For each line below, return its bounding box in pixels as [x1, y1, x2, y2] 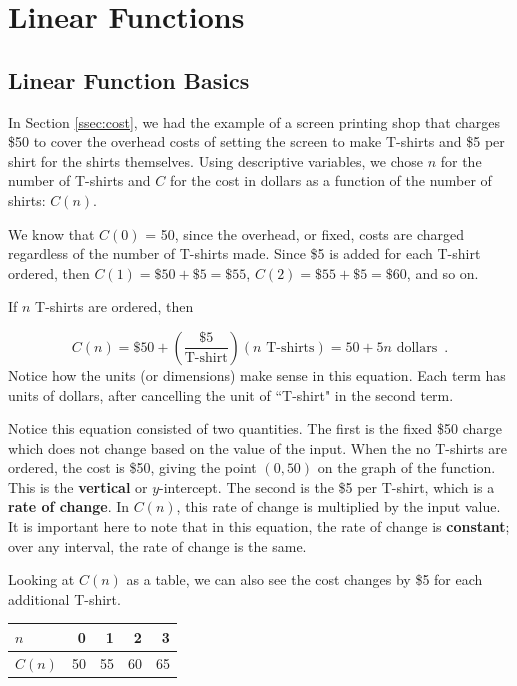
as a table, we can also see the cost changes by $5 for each [126, 569, 483, 590]
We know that [8, 223, 95, 244]
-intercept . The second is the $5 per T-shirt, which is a [159, 476, 495, 497]
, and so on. [406, 262, 479, 283]
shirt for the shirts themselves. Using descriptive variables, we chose [8, 150, 424, 171]
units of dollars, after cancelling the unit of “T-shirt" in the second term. [8, 384, 454, 405]
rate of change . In [8, 496, 130, 517]
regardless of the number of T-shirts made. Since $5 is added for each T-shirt [8, 243, 481, 264]
